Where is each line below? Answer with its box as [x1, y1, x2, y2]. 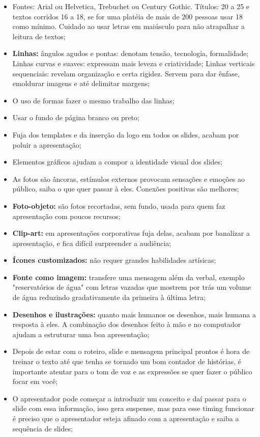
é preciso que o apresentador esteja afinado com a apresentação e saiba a [12, 413, 239, 423]
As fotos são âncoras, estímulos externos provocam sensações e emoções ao [12, 173, 245, 184]
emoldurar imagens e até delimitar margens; [12, 78, 150, 89]
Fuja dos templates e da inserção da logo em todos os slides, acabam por [12, 129, 239, 140]
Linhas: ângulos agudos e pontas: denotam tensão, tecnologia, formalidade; [12, 48, 249, 59]
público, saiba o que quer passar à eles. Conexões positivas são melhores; [12, 183, 239, 194]
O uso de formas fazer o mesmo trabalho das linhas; [12, 95, 175, 105]
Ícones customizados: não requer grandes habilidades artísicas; [12, 255, 216, 265]
